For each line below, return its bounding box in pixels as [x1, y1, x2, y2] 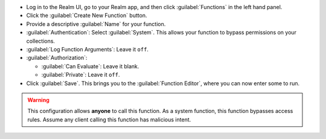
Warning [27, 96, 50, 103]
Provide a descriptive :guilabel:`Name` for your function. [26, 20, 166, 27]
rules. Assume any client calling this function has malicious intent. [27, 115, 191, 123]
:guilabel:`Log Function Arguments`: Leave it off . [26, 45, 149, 53]
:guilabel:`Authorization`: [26, 54, 88, 62]
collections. [26, 37, 56, 45]
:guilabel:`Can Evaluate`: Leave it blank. [41, 62, 139, 69]
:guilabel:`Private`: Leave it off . [41, 71, 120, 79]
